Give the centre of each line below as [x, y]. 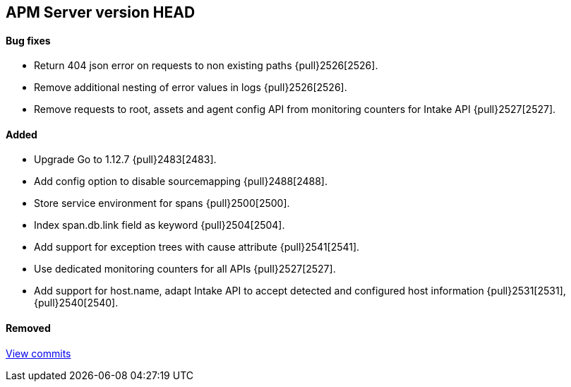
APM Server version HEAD [101, 12]
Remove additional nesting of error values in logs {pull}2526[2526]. [191, 88]
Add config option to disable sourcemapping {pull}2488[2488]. [181, 181]
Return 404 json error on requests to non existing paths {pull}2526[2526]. [206, 66]
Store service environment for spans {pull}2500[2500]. [162, 203]
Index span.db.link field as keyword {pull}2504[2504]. [160, 225]
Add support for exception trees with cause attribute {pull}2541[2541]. [197, 247]
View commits [38, 353]
